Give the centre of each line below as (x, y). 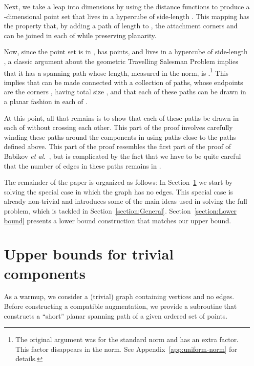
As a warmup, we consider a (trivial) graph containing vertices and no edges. (119, 296)
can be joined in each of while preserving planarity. (80, 35)
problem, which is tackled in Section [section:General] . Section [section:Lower (120, 210)
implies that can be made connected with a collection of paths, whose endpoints (124, 82)
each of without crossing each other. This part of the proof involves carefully (118, 127)
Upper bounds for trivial (89, 254)
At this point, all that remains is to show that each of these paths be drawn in (121, 118)
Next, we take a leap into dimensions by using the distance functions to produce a (127, 6)
